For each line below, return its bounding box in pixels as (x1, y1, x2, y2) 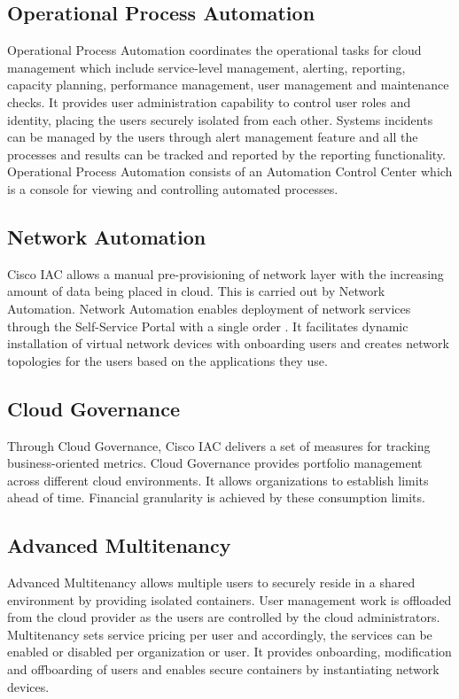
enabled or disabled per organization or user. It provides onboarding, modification (7, 642, 452, 661)
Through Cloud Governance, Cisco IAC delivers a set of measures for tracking (7, 436, 431, 454)
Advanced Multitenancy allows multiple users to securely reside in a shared (7, 573, 416, 592)
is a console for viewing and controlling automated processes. (7, 179, 338, 198)
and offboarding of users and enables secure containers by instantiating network (7, 660, 440, 679)
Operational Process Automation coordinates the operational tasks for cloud (7, 41, 422, 59)
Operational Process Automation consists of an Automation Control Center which (7, 162, 453, 181)
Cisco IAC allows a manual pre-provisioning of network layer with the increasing (7, 264, 444, 283)
